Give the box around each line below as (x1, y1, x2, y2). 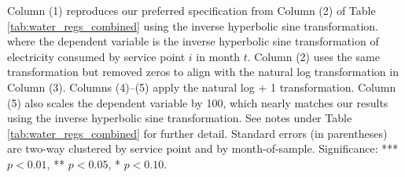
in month (196, 48, 240, 64)
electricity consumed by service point (7, 48, 186, 64)
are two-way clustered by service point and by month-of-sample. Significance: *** (7, 140, 399, 157)
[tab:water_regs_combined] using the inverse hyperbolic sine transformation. (7, 17, 378, 34)
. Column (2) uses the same (247, 48, 380, 64)
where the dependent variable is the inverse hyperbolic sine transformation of (7, 33, 379, 49)
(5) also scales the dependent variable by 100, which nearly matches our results (7, 94, 388, 110)
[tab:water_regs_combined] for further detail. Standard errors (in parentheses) (7, 125, 388, 141)
